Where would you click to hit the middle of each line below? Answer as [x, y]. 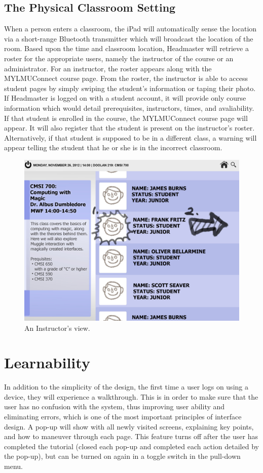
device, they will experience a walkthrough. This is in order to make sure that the [131, 396]
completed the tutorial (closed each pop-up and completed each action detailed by [131, 446]
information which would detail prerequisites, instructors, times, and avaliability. [129, 107]
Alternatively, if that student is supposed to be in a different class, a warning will [130, 137]
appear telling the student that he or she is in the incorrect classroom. [113, 147]
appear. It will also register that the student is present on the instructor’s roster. [129, 128]
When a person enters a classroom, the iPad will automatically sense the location [130, 29]
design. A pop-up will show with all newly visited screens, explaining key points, [129, 426]
